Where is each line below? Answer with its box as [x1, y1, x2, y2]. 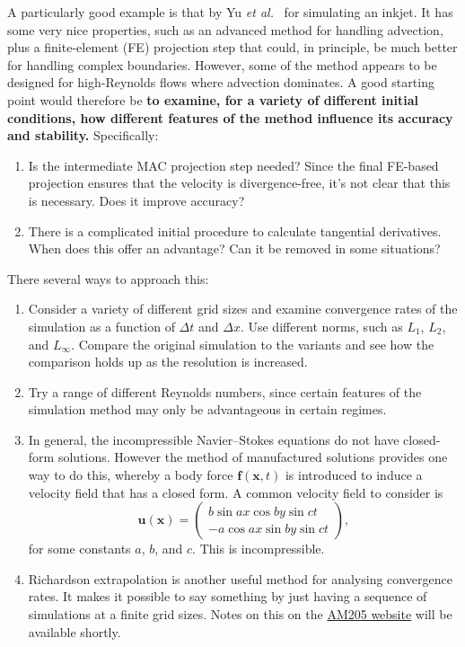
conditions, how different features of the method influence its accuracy [7, 108, 453, 127]
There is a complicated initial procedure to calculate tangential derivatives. [28, 221, 442, 240]
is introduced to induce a [285, 465, 423, 484]
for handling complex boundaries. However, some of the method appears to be [7, 55, 437, 74]
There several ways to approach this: [7, 269, 209, 288]
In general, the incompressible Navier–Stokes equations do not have [28, 430, 399, 448]
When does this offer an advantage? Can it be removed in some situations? [28, 239, 441, 258]
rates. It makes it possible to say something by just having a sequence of [28, 587, 427, 606]
